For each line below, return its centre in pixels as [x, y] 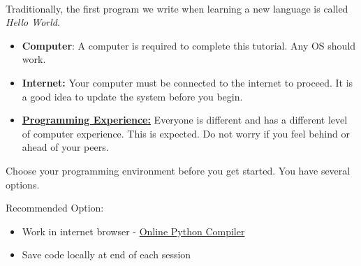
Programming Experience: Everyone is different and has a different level [185, 120]
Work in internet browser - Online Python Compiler [133, 231]
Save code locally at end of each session [106, 254]
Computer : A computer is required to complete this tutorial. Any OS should [189, 45]
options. [23, 184]
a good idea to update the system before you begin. [132, 96]
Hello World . [33, 22]
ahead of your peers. [65, 147]
